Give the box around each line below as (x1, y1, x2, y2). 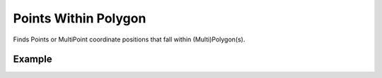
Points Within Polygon (13, 11, 146, 26)
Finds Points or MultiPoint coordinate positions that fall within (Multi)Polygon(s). (13, 35, 245, 44)
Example (13, 53, 52, 65)
